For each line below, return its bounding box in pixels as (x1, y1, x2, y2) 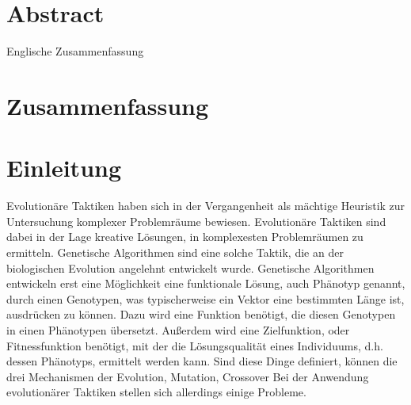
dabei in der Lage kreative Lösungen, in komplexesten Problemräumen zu (6, 228, 363, 245)
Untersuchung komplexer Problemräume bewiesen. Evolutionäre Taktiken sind (6, 212, 386, 229)
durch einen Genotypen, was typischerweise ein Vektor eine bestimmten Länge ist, (6, 290, 405, 307)
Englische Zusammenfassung (6, 43, 144, 59)
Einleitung (6, 151, 122, 184)
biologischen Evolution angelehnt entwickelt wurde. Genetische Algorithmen (6, 259, 375, 276)
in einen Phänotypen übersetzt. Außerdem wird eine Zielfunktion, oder (6, 321, 350, 338)
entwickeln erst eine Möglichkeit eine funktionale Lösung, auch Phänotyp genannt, (6, 275, 405, 292)
